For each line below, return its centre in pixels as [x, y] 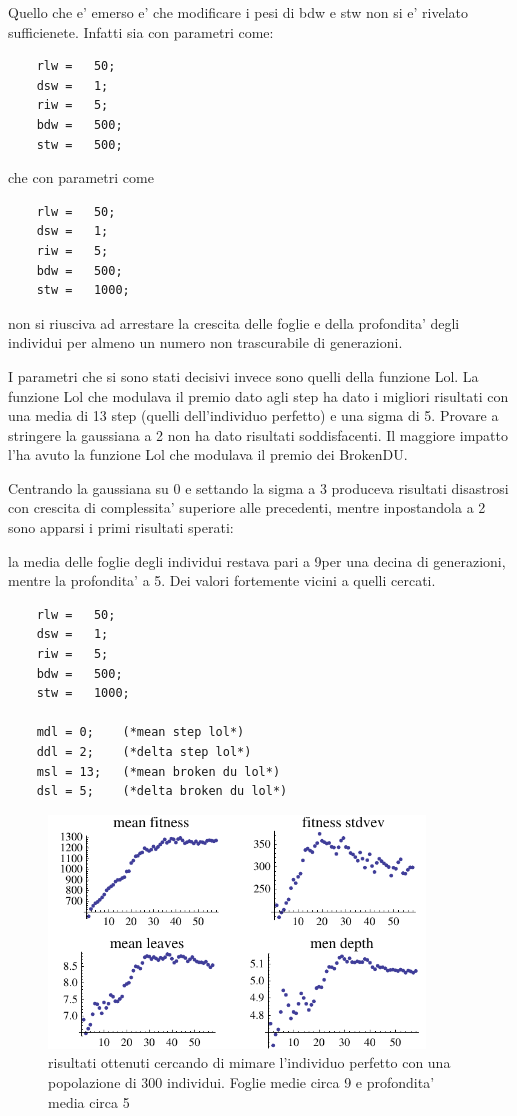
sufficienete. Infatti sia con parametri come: [141, 31]
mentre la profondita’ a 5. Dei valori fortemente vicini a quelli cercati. [222, 580]
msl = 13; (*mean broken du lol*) [158, 771]
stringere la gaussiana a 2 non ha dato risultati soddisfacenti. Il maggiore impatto [258, 434]
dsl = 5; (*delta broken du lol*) [162, 791]
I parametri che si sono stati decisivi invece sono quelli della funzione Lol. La [243, 375]
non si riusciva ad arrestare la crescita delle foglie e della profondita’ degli [234, 322]
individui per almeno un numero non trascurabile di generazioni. [205, 342]
